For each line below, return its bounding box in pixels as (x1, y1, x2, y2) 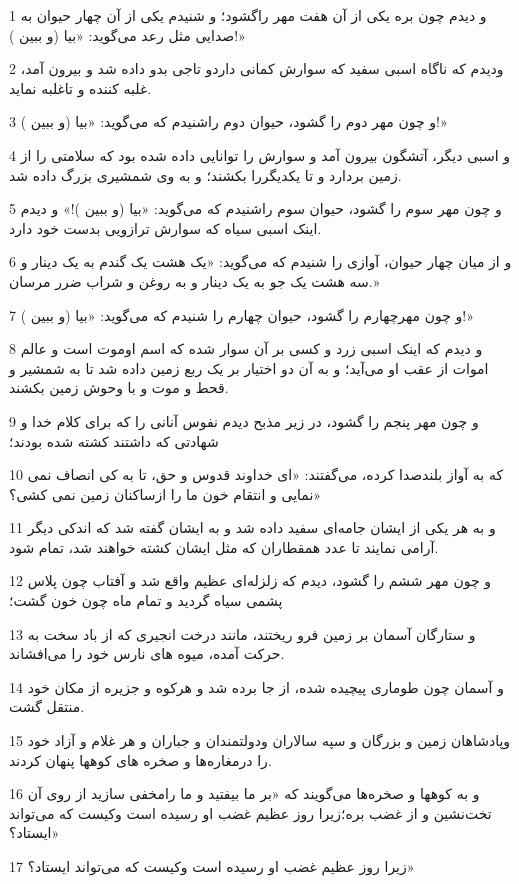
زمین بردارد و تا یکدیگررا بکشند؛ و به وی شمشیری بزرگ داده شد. (9, 164, 402, 185)
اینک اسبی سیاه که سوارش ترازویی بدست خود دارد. (9, 217, 322, 238)
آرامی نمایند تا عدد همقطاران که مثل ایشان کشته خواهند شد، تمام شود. (9, 536, 439, 557)
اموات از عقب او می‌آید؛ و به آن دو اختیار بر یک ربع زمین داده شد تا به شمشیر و (9, 357, 489, 378)
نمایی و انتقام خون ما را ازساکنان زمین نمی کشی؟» (9, 483, 322, 504)
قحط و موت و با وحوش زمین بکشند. (9, 377, 229, 398)
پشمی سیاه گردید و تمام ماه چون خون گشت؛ (9, 590, 283, 611)
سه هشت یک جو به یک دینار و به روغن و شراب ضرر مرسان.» (9, 270, 380, 291)
